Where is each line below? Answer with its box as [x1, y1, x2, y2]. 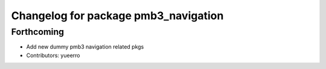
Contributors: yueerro [26, 52, 80, 59]
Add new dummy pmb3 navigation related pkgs [26, 43, 144, 50]
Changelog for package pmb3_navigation [11, 9, 224, 22]
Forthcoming [11, 26, 65, 37]
